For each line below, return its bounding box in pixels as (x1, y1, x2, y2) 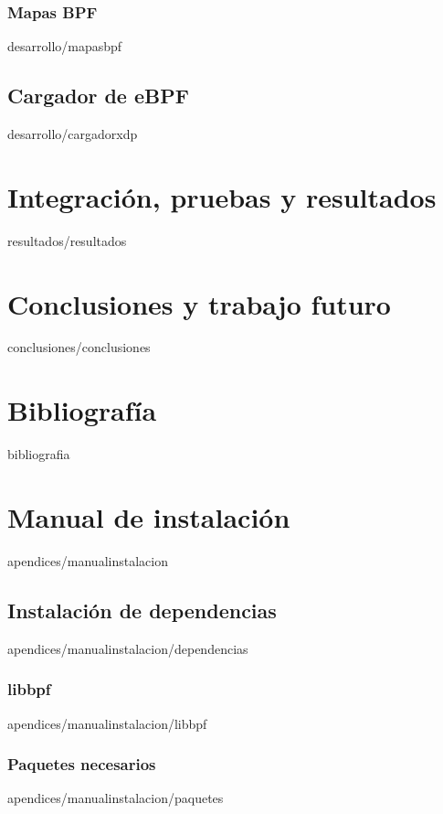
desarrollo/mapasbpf (7, 37, 122, 56)
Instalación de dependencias (7, 595, 277, 624)
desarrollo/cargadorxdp (7, 124, 138, 144)
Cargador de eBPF (7, 81, 189, 110)
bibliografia (7, 444, 70, 464)
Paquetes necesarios (7, 753, 156, 776)
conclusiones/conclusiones (7, 337, 151, 357)
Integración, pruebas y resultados (7, 177, 437, 215)
